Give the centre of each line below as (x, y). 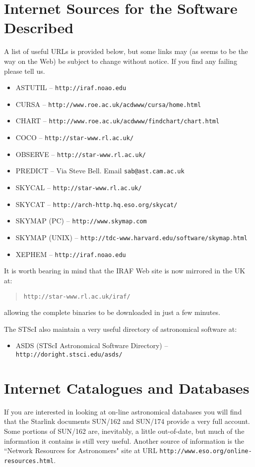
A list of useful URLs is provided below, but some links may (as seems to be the (126, 51)
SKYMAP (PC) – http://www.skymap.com (81, 221)
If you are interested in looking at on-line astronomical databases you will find (123, 411)
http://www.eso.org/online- (206, 451)
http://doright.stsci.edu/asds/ (69, 354)
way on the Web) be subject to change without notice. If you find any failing (121, 61)
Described (39, 27)
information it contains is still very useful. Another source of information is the (124, 441)
